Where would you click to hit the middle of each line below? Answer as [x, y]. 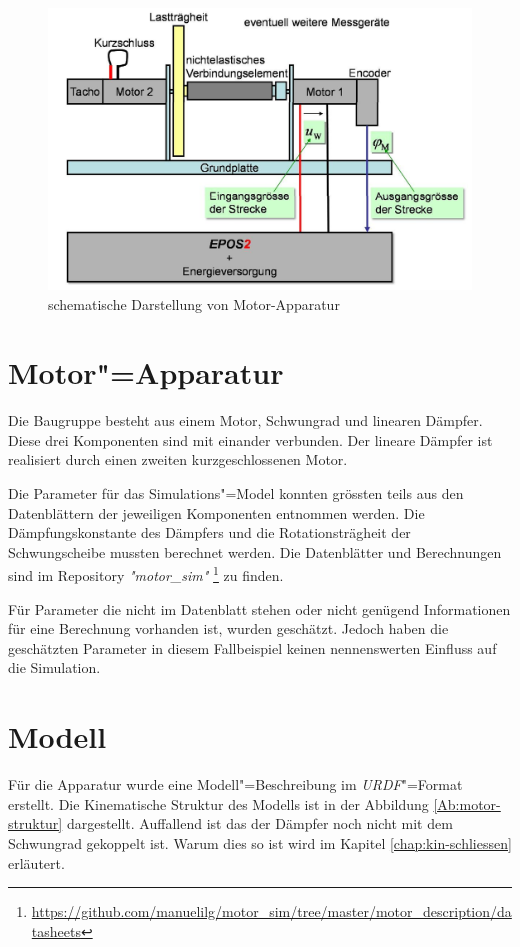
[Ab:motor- [467, 803]
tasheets [56, 930]
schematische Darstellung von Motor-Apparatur [194, 303]
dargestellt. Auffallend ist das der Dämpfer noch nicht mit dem [259, 823]
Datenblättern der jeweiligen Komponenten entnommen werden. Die [216, 512]
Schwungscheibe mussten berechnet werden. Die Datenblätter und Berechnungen [255, 551]
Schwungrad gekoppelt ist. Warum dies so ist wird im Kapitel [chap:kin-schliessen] [260, 842]
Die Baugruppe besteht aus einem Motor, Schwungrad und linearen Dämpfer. [245, 420]
